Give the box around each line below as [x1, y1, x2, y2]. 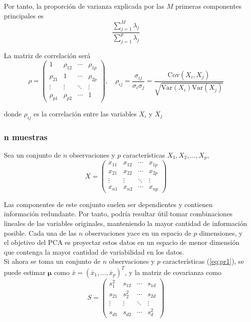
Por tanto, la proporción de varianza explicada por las [4, 1, 165, 11]
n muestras [4, 130, 48, 143]
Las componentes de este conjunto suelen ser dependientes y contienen [4, 199, 213, 209]
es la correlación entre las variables [33, 108, 137, 118]
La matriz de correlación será [4, 50, 91, 60]
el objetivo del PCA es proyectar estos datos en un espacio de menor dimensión [4, 237, 240, 247]
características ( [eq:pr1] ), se [162, 256, 244, 266]
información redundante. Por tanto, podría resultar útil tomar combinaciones [4, 209, 233, 219]
